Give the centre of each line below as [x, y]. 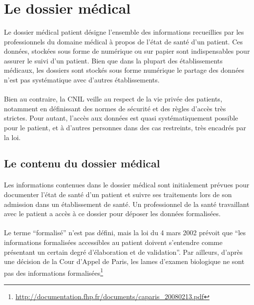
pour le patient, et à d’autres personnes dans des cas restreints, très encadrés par [125, 127]
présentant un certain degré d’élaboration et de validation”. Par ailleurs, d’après [123, 252]
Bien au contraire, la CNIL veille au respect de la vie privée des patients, [113, 99]
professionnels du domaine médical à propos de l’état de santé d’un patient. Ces [123, 41]
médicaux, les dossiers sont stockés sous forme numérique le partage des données [124, 70]
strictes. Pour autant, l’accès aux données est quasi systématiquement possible [121, 118]
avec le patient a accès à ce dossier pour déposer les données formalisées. [112, 213]
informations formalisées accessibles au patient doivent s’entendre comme [113, 242]
